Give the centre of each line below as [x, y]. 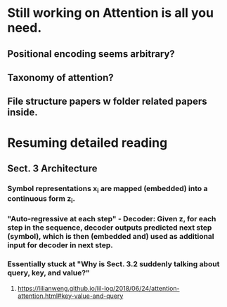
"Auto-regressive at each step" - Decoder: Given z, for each [112, 219]
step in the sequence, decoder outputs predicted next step [110, 228]
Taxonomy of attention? [60, 78]
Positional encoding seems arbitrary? [91, 54]
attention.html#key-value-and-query [70, 296]
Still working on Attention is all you [111, 13]
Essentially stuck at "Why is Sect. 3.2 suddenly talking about [113, 264]
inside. [22, 113]
